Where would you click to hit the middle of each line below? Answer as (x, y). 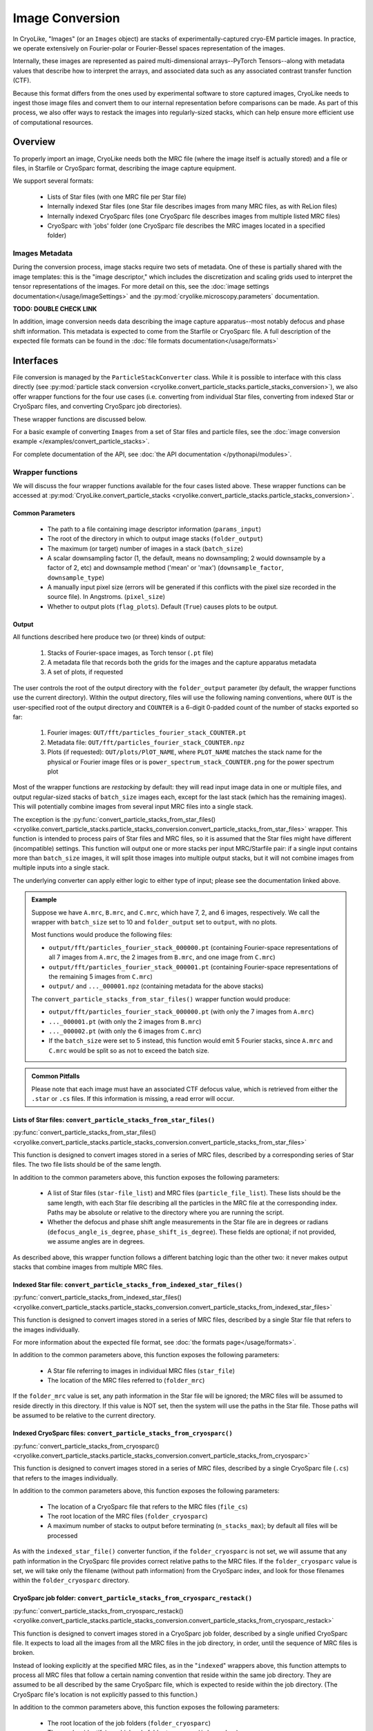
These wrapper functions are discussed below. (79, 419)
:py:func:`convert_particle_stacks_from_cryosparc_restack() (98, 1611)
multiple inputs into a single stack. (61, 868)
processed (63, 1535)
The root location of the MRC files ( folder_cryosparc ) (127, 1516)
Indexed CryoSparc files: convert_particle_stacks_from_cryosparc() (123, 1433)
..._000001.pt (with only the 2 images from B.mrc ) (125, 1021)
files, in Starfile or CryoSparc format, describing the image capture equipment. (124, 168)
